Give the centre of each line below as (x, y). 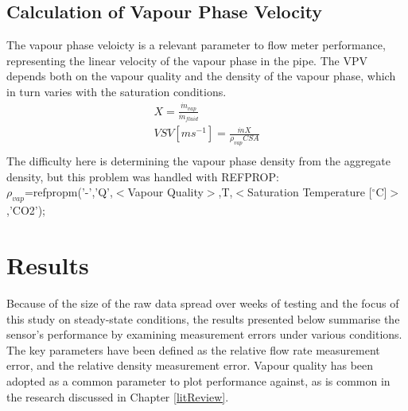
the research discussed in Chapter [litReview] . (118, 396)
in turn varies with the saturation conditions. (117, 91)
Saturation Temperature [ (310, 192)
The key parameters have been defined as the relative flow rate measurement (193, 349)
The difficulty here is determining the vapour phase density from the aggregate (199, 161)
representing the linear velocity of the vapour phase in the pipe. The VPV (187, 60)
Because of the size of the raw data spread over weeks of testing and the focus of (203, 302)
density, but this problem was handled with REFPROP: (143, 176)
